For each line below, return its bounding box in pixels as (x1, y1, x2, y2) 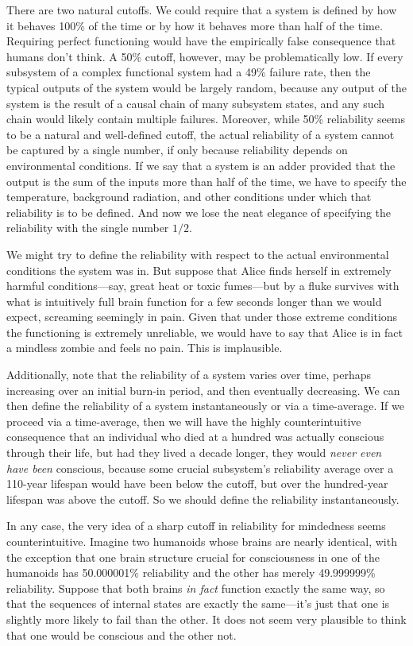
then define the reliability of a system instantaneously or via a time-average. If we (6, 397, 404, 414)
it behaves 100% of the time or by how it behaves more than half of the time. (6, 17, 383, 33)
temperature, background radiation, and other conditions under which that (6, 188, 372, 205)
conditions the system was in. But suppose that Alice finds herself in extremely (6, 261, 392, 278)
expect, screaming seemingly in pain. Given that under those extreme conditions (6, 308, 398, 325)
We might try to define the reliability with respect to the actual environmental (6, 246, 389, 262)
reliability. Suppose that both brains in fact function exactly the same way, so (6, 579, 385, 596)
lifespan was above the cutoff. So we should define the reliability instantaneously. (6, 490, 399, 507)
